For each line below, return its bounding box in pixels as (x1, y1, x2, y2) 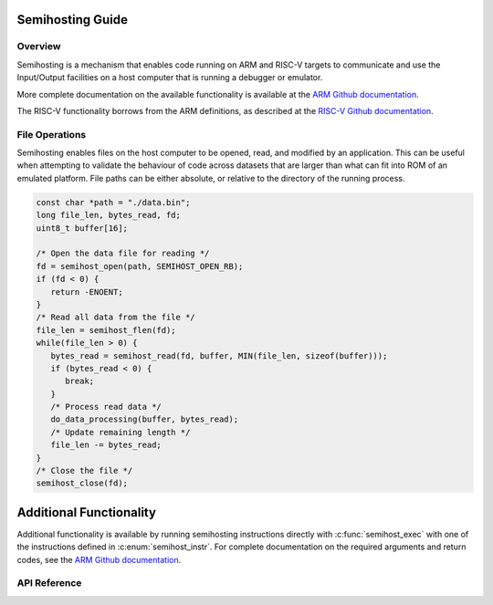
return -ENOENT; (50, 287, 123, 297)
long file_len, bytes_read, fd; (36, 210, 182, 221)
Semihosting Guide (16, 12, 128, 27)
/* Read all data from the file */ (36, 312, 195, 323)
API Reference (16, 577, 82, 589)
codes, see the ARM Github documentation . (16, 554, 182, 565)
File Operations (16, 128, 87, 141)
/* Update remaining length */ (50, 427, 191, 437)
